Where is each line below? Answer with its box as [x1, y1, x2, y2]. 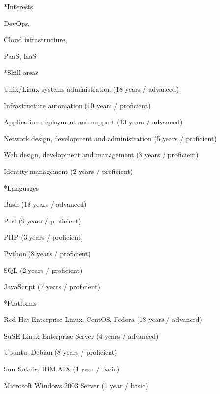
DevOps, [4, 18, 30, 28]
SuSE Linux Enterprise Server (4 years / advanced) [4, 330, 159, 341]
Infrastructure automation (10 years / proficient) [4, 100, 151, 110]
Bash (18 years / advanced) [4, 199, 87, 209]
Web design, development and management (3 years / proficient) [4, 149, 199, 160]
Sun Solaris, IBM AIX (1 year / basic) [4, 364, 120, 374]
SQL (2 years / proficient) [4, 265, 82, 275]
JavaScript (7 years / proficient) [4, 281, 100, 292]
